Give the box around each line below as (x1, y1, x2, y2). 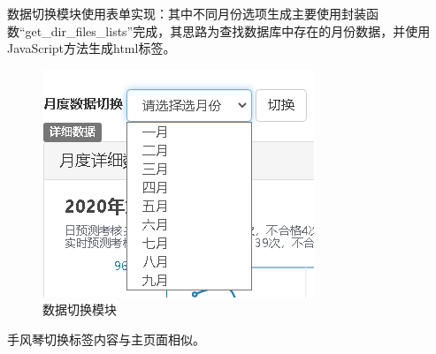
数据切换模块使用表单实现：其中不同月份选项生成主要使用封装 (7, 4, 366, 22)
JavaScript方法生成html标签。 (7, 39, 176, 57)
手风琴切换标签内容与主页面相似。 (7, 329, 205, 348)
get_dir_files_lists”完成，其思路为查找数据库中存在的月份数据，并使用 (25, 21, 431, 40)
